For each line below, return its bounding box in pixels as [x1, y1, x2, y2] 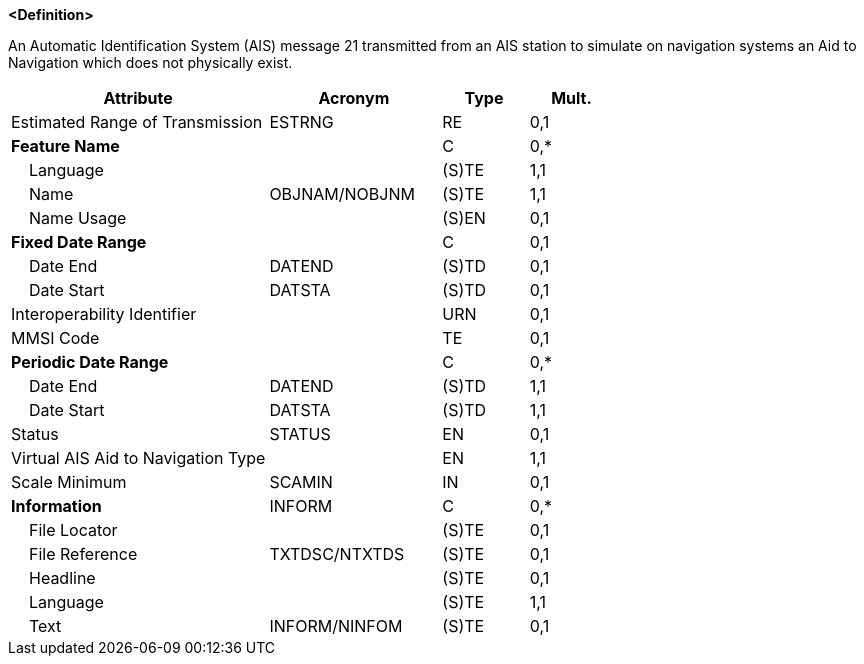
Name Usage [29, 208, 127, 228]
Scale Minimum [11, 472, 127, 492]
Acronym [318, 88, 390, 108]
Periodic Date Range [11, 352, 169, 372]
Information [11, 496, 102, 516]
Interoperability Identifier [11, 304, 197, 324]
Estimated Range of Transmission [11, 112, 263, 132]
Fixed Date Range [11, 232, 147, 252]
